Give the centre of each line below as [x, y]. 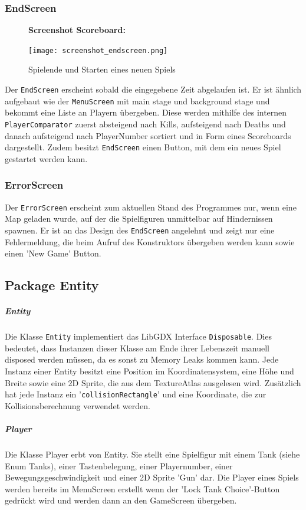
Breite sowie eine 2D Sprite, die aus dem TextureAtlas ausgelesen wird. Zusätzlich [153, 382]
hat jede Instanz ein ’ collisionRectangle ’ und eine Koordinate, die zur [136, 394]
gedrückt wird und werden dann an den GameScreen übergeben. [121, 500]
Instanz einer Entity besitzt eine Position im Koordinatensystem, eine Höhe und [149, 371]
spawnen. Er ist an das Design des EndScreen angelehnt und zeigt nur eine [140, 230]
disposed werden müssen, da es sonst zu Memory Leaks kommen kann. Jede [142, 359]
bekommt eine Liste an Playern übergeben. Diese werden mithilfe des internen [146, 112]
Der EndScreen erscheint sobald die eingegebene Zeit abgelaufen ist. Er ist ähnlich [153, 89]
